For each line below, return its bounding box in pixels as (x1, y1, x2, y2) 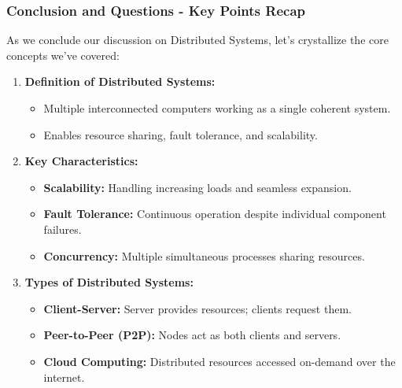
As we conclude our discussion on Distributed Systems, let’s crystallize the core (6, 31, 389, 48)
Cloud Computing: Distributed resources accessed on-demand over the (43, 353, 396, 369)
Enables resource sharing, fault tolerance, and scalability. (43, 126, 318, 142)
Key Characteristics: (24, 153, 138, 169)
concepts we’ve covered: (6, 46, 120, 63)
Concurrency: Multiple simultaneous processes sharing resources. (43, 247, 365, 264)
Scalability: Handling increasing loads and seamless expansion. (43, 179, 352, 195)
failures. (43, 220, 82, 237)
